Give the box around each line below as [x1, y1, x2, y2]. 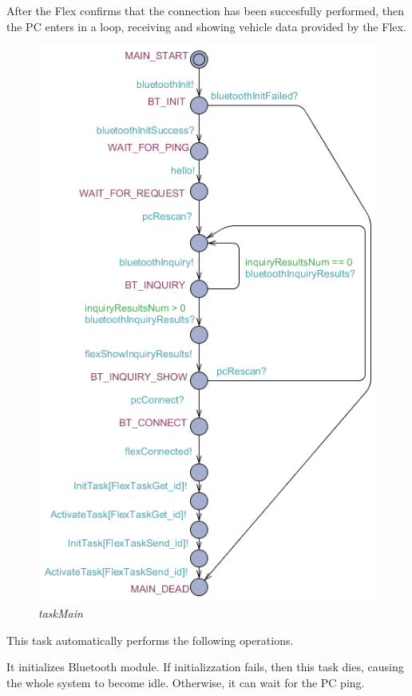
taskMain [38, 605, 83, 622]
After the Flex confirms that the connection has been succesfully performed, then [6, 2, 405, 18]
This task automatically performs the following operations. [6, 631, 294, 648]
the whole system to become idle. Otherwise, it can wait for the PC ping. [6, 674, 365, 691]
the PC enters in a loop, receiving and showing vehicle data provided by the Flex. [6, 18, 406, 34]
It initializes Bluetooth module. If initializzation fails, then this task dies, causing [6, 658, 404, 675]
